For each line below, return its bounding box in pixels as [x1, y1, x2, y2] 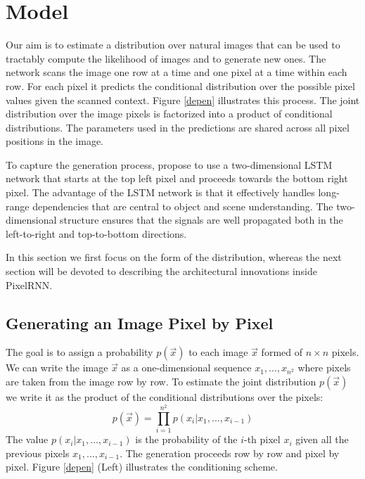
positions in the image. [6, 134, 103, 148]
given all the [295, 432, 349, 447]
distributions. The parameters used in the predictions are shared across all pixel [6, 120, 350, 134]
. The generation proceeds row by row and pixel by [120, 445, 340, 460]
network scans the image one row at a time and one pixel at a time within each [6, 65, 347, 79]
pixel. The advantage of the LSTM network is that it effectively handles [6, 185, 315, 200]
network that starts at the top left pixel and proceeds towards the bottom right [6, 171, 348, 186]
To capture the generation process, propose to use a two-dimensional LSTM [6, 157, 333, 172]
